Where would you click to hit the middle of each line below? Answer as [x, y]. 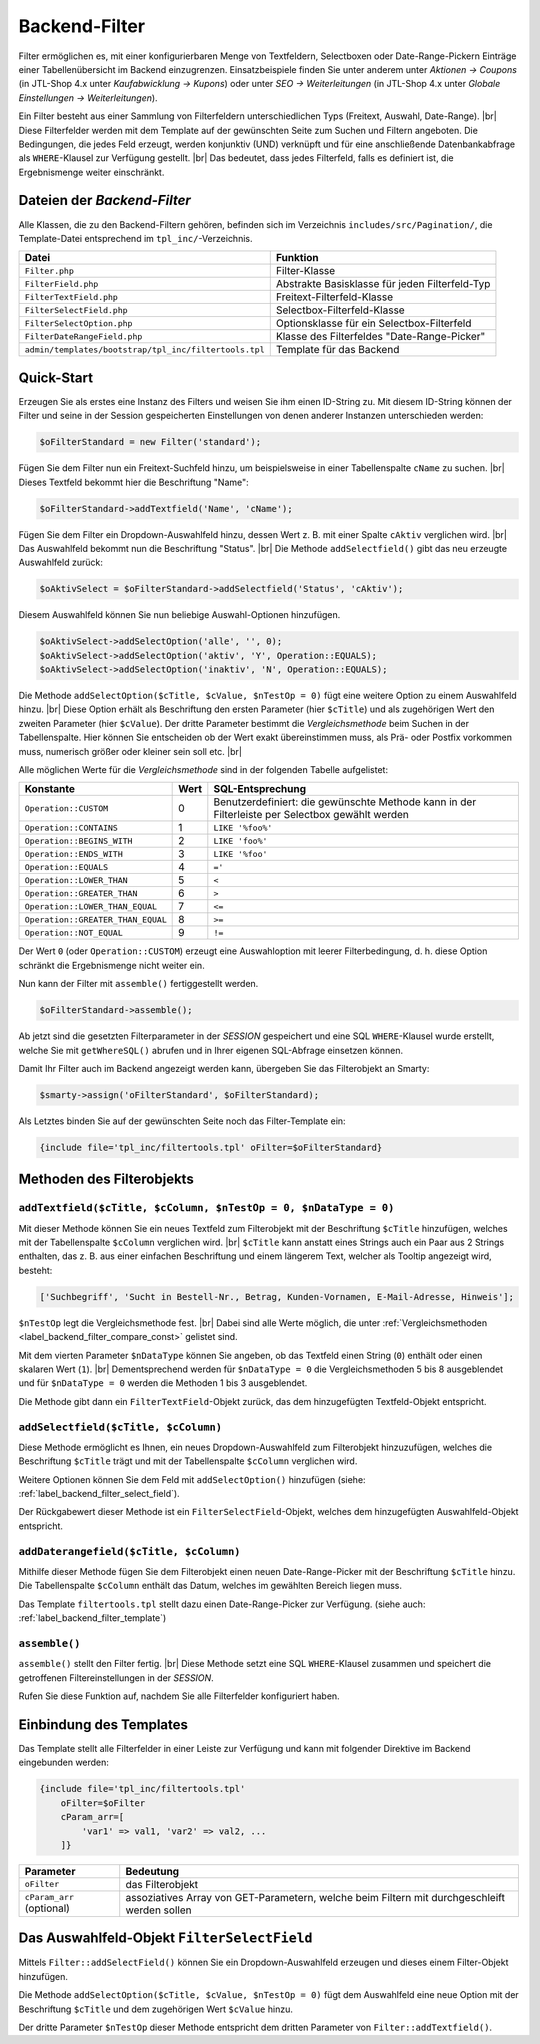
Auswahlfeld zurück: [61, 562]
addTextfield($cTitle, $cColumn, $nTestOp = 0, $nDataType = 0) [206, 1208]
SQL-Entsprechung [260, 789]
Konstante [49, 789]
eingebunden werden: [64, 1762]
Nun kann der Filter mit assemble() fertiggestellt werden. [138, 984]
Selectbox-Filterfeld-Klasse [340, 310]
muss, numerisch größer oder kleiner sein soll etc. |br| [130, 751]
